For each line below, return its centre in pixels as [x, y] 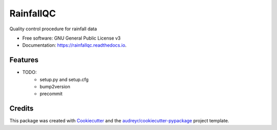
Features [24, 60]
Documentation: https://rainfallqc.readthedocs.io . [74, 45]
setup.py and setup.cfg [64, 79]
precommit [51, 94]
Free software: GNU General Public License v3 [72, 38]
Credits [22, 109]
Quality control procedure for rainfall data [53, 29]
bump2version [55, 87]
